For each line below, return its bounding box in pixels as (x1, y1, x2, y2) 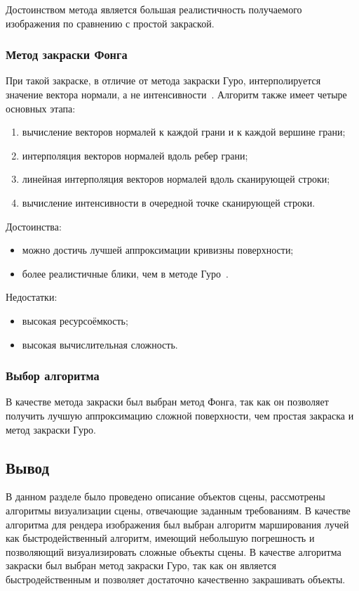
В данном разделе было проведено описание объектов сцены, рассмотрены (6, 489, 325, 504)
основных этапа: (6, 100, 76, 115)
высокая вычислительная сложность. (22, 337, 178, 351)
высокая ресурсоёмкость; (22, 313, 128, 327)
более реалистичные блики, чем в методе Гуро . (22, 266, 229, 280)
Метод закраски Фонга (6, 46, 128, 63)
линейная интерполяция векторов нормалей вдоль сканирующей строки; (22, 171, 330, 186)
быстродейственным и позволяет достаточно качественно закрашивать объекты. (6, 571, 346, 586)
